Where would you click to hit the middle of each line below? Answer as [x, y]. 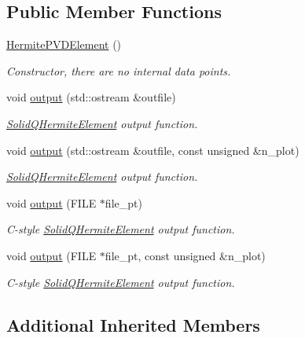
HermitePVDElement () [64, 44]
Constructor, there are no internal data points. [119, 70]
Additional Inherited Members [133, 324]
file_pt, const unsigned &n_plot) [185, 255]
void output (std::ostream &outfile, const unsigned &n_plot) [153, 150]
